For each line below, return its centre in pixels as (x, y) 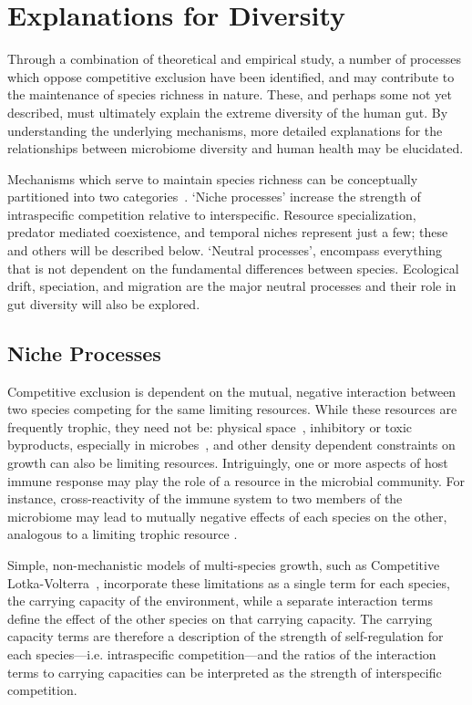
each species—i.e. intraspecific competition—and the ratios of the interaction (222, 653)
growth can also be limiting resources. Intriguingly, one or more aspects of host (228, 463)
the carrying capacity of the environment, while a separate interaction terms (221, 601)
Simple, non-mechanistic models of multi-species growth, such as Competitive (224, 564)
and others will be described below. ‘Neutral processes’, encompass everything (225, 250)
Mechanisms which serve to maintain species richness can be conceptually (213, 178)
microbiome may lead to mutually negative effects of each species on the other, (227, 516)
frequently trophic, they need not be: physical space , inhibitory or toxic (210, 426)
